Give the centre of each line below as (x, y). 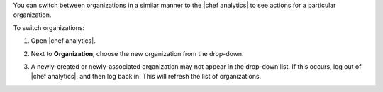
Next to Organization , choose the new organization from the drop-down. (137, 53)
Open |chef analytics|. (63, 41)
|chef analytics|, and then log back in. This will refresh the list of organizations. (146, 77)
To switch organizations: (49, 27)
